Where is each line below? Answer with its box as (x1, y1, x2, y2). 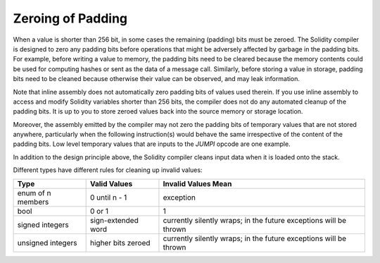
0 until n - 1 (89, 192, 127, 202)
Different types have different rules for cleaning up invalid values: (13, 166, 203, 174)
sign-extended (89, 215, 139, 225)
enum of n (17, 188, 51, 197)
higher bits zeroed (89, 238, 151, 247)
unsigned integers (17, 238, 77, 247)
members (17, 197, 49, 207)
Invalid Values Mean (163, 178, 232, 188)
